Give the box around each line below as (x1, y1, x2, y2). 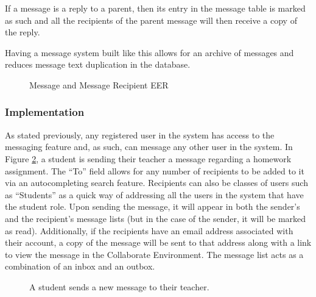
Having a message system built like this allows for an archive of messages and (5, 46, 294, 59)
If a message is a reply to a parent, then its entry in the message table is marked (5, 2, 306, 14)
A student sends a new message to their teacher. (29, 280, 209, 293)
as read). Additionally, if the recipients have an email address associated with (5, 224, 293, 237)
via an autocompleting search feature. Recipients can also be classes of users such (5, 176, 308, 189)
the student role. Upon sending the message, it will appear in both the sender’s (5, 200, 300, 213)
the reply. (5, 26, 40, 38)
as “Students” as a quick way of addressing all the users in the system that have (5, 188, 304, 201)
